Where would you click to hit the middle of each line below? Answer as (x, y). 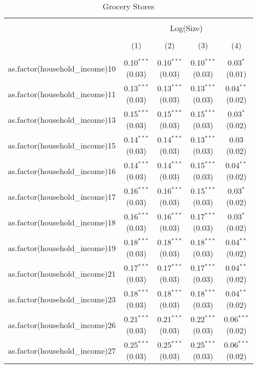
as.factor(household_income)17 (62, 196)
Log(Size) (187, 28)
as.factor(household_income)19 (62, 248)
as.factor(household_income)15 (62, 145)
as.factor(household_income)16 (62, 171)
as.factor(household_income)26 (62, 325)
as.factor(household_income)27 (62, 350)
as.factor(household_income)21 (62, 273)
